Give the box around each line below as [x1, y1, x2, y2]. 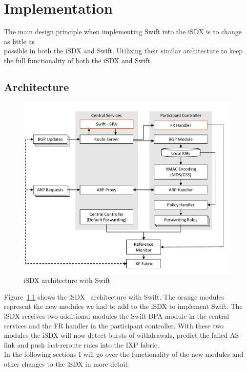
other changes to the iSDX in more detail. [4, 358, 129, 369]
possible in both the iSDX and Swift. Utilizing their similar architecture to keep [4, 46, 243, 56]
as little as [4, 36, 35, 46]
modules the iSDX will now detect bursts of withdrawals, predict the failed [4, 330, 228, 340]
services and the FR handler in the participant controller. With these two [4, 320, 224, 330]
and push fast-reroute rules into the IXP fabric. [17, 339, 159, 349]
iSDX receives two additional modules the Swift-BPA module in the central [4, 311, 229, 321]
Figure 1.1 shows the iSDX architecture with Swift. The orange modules [4, 291, 225, 302]
